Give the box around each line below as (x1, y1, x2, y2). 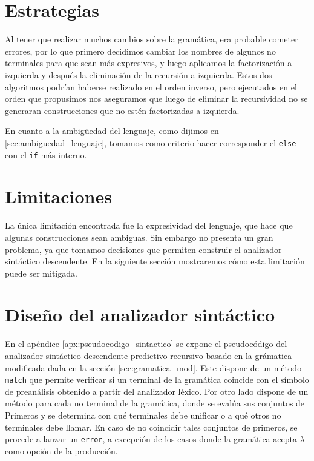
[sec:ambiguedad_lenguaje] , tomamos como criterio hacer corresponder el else (5, 136, 296, 149)
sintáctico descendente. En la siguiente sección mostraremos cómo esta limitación (5, 255, 305, 268)
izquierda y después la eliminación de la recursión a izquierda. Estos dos (5, 68, 272, 81)
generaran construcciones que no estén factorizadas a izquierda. (5, 104, 240, 116)
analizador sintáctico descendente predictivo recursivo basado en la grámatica (5, 349, 292, 362)
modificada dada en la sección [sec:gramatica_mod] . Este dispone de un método (5, 361, 302, 374)
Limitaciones (5, 184, 112, 209)
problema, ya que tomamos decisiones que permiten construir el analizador (5, 243, 282, 255)
